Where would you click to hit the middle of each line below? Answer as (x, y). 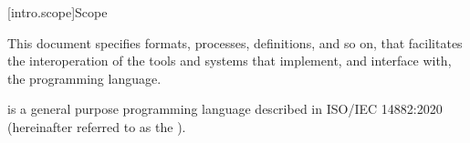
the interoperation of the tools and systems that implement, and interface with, (230, 61)
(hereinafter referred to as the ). (97, 126)
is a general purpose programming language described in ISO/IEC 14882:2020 (225, 109)
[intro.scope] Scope (57, 12)
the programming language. (84, 78)
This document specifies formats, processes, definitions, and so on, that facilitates (235, 42)
